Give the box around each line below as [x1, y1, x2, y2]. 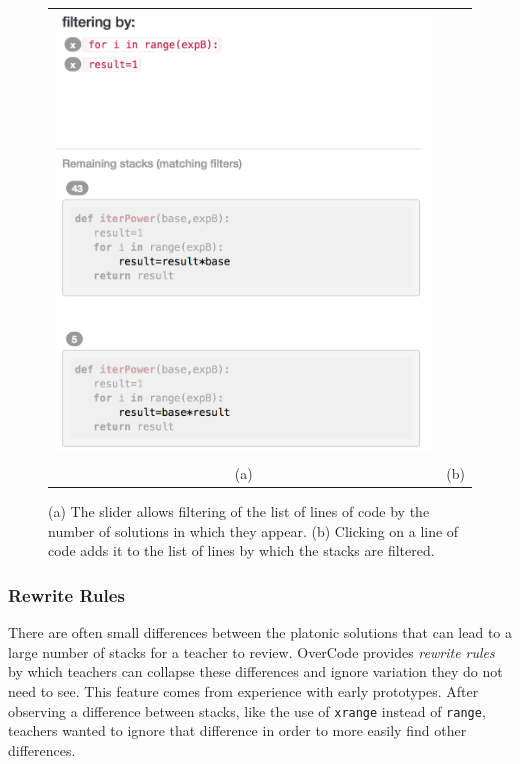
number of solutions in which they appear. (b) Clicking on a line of [48, 520, 459, 541]
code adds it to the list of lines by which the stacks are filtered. [48, 540, 435, 561]
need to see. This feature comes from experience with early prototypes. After [8, 681, 479, 702]
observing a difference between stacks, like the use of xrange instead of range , [8, 700, 486, 721]
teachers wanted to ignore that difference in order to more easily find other [8, 720, 467, 741]
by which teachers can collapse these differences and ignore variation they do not [8, 661, 503, 682]
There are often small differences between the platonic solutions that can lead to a [8, 622, 512, 643]
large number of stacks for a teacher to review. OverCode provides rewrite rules [8, 641, 495, 662]
